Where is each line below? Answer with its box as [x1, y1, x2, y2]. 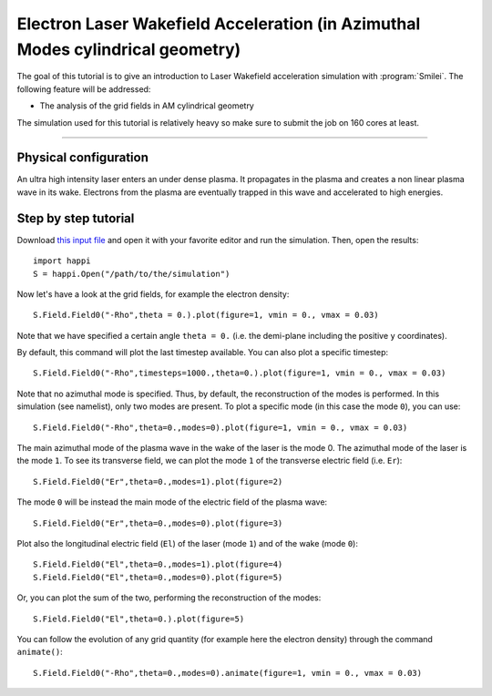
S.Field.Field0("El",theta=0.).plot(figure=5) [33, 613, 245, 624]
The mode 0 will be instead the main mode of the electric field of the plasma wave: [16, 496, 328, 507]
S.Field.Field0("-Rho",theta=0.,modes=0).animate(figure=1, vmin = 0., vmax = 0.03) [33, 668, 423, 678]
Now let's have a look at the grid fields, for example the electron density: [16, 288, 290, 300]
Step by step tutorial [16, 210, 135, 226]
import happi [33, 256, 91, 266]
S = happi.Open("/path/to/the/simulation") [33, 269, 231, 279]
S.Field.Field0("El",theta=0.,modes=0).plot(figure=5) [33, 572, 283, 582]
